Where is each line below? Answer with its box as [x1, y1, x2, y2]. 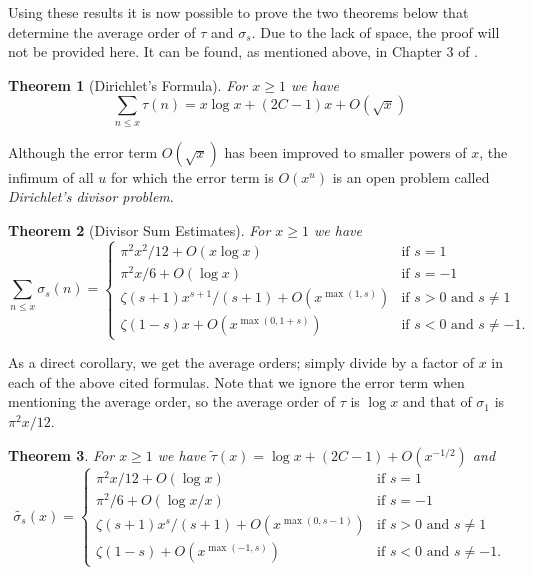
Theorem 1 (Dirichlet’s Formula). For [8, 74, 248, 95]
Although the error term [8, 141, 158, 162]
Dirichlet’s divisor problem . [8, 186, 174, 207]
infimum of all [8, 166, 94, 187]
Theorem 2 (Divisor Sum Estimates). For [8, 219, 271, 240]
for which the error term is [110, 166, 274, 187]
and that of [402, 391, 472, 412]
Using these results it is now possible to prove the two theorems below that [8, 2, 469, 22]
